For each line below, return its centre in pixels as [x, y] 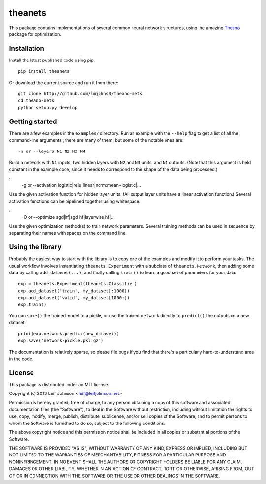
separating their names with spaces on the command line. [68, 233]
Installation [27, 48]
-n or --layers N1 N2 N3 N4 [52, 151]
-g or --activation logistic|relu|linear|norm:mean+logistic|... [81, 185]
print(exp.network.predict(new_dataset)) [68, 334]
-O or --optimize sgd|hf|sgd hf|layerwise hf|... [68, 217]
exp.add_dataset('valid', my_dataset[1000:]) [74, 298]
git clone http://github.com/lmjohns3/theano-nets [80, 94]
